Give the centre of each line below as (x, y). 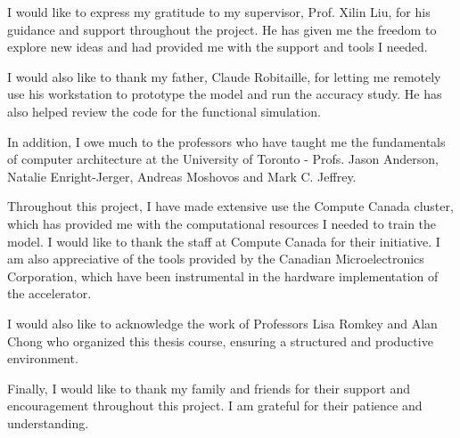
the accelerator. (49, 293)
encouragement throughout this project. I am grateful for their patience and (215, 406)
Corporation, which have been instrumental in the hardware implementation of (223, 276)
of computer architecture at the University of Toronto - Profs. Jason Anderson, (223, 159)
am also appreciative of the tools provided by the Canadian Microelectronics (216, 259)
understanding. (48, 422)
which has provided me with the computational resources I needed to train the (222, 223)
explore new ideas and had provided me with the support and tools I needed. (218, 47)
